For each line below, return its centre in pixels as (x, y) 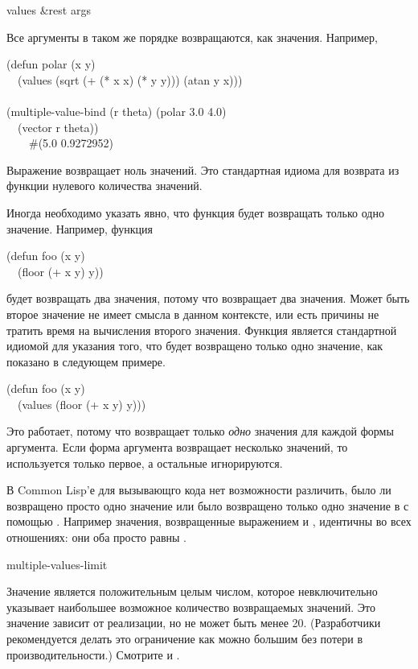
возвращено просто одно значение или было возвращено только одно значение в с (208, 505)
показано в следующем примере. (86, 361)
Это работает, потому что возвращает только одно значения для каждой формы (200, 431)
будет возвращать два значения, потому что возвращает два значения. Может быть (208, 298)
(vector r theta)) (58, 127)
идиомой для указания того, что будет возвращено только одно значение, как (195, 346)
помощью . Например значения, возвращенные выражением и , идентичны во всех (209, 521)
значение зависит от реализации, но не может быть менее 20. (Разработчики (194, 623)
